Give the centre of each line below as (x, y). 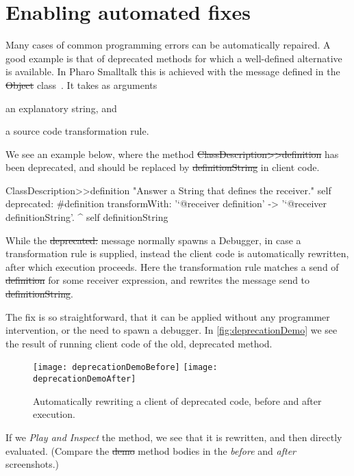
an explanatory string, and (61, 108)
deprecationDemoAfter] (85, 379)
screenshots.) (33, 464)
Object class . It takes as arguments (81, 84)
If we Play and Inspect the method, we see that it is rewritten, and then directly (174, 437)
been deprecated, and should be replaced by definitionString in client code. (163, 167)
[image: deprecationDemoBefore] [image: (125, 368)
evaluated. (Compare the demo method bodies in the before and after (151, 450)
